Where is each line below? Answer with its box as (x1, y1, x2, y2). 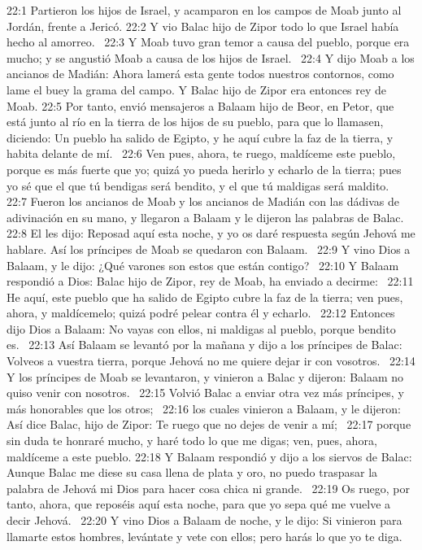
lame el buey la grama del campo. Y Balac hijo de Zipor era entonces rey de (7, 81, 387, 98)
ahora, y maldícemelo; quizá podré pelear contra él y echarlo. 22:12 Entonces (7, 304, 395, 321)
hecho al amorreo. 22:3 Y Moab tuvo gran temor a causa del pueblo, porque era (7, 33, 410, 50)
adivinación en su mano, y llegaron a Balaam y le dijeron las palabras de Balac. (7, 208, 404, 225)
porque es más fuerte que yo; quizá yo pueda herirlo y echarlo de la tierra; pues (7, 160, 402, 177)
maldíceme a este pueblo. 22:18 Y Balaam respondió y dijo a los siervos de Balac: (7, 447, 412, 465)
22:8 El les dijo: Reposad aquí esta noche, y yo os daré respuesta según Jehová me (7, 225, 415, 242)
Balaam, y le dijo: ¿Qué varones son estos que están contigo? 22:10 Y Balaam (7, 256, 399, 273)
